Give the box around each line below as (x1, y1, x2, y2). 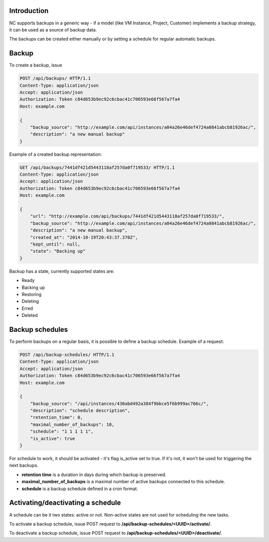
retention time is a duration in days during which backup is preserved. (21, 472, 167, 478)
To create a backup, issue (9, 62, 62, 68)
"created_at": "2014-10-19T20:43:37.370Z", (30, 235, 138, 240)
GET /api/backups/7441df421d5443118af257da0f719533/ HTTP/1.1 (19, 165, 175, 170)
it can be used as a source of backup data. (9, 26, 97, 32)
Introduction (9, 6, 49, 15)
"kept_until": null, (30, 241, 81, 247)
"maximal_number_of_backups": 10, (30, 422, 115, 427)
